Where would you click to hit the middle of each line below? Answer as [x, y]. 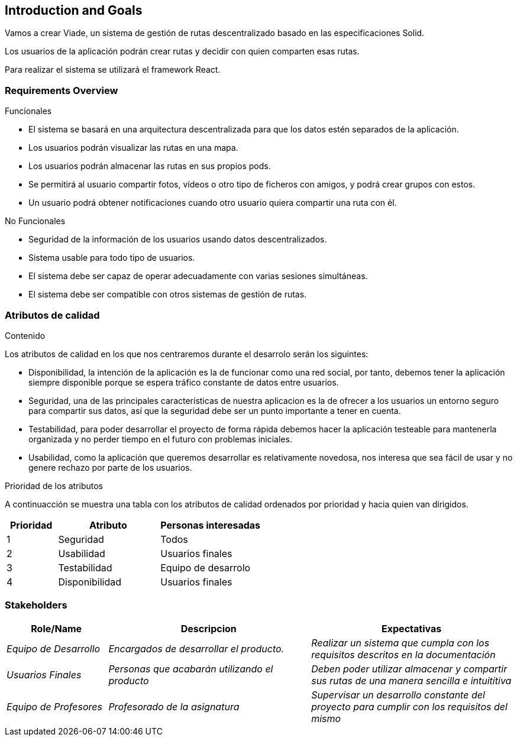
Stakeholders [36, 605]
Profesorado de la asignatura [174, 706]
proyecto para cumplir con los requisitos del [409, 706]
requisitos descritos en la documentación [403, 654]
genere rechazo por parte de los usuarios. [110, 467]
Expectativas [412, 628]
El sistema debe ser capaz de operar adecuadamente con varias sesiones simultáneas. [198, 276]
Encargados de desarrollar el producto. [196, 648]
